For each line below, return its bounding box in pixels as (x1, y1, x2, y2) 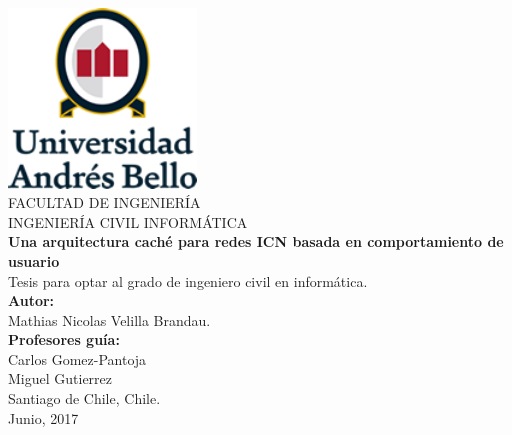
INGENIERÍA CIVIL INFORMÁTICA (8, 211, 248, 232)
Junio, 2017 (8, 407, 79, 428)
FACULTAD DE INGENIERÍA (8, 192, 201, 213)
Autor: (8, 290, 55, 311)
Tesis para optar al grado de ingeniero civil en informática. (8, 270, 368, 291)
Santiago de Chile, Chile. (8, 388, 161, 409)
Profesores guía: (8, 329, 120, 350)
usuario (8, 250, 60, 271)
